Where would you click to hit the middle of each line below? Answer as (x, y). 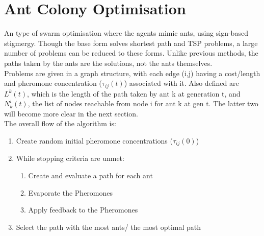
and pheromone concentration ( (53, 83)
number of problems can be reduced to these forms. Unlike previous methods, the (131, 53)
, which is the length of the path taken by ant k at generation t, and (134, 93)
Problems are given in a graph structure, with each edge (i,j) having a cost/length (132, 73)
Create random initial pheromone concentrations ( (94, 140)
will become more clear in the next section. (71, 113)
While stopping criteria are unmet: (70, 158)
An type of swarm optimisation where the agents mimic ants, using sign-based (126, 33)
